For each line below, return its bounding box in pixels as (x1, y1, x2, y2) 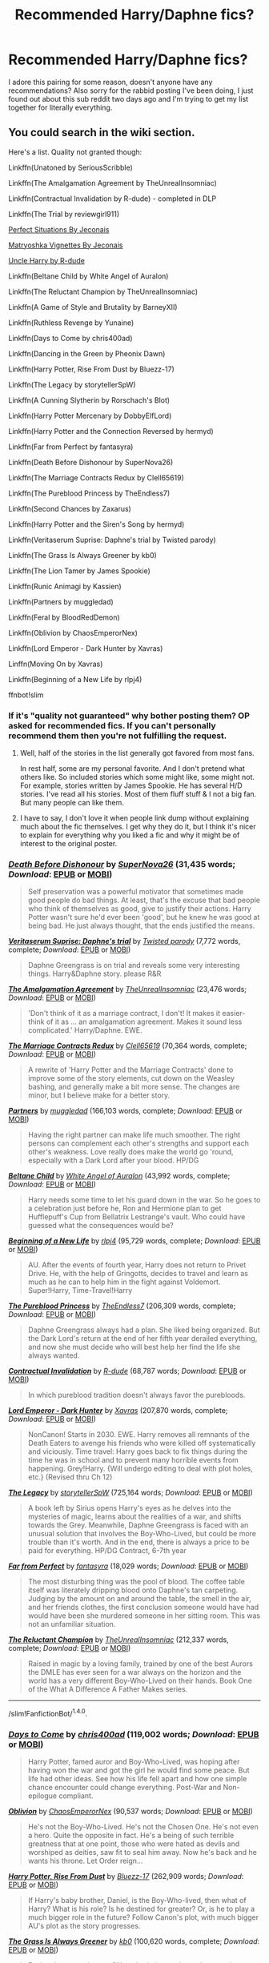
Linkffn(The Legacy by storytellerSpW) (8, 379, 136, 389)
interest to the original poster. (19, 839, 118, 849)
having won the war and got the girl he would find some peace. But (27, 1765, 250, 1775)
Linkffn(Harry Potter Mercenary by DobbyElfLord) (8, 411, 172, 420)
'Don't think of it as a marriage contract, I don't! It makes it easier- (27, 1009, 246, 1018)
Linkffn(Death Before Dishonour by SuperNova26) (8, 457, 174, 467)
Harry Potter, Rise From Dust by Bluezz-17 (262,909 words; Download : (8, 1872, 244, 1881)
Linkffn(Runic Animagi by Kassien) (8, 581, 122, 591)
